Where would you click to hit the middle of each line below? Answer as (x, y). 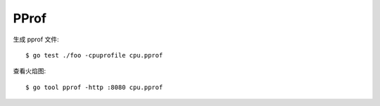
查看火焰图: (30, 71)
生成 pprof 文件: (36, 39)
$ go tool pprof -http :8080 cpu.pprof (94, 87)
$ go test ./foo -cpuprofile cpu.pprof (94, 55)
